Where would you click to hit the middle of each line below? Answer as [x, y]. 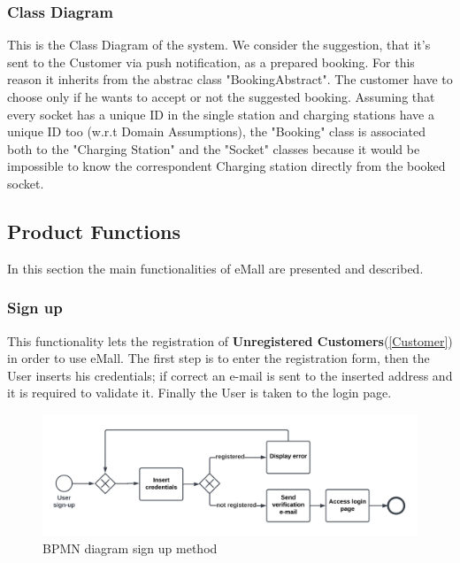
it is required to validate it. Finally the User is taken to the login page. [199, 393]
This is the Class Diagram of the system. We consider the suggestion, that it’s [219, 45]
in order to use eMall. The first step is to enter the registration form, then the [218, 358]
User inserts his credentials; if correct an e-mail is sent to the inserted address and [230, 375]
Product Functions [94, 231]
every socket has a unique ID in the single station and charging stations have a [221, 114]
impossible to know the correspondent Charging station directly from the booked [226, 166]
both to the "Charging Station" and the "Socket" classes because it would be [214, 148]
